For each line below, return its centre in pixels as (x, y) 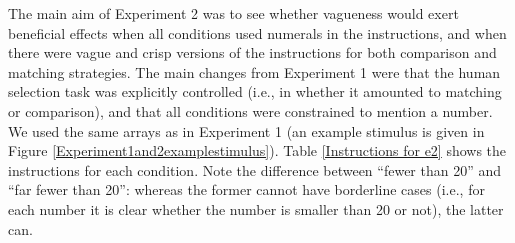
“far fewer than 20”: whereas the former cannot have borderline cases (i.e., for (246, 189)
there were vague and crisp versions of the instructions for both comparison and (252, 52)
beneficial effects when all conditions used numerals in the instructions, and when (257, 32)
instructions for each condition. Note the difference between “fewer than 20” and (255, 169)
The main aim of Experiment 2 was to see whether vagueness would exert (233, 13)
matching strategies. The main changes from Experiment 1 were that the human (254, 71)
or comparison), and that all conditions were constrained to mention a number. (250, 110)
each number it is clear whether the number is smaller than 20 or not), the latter (256, 208)
